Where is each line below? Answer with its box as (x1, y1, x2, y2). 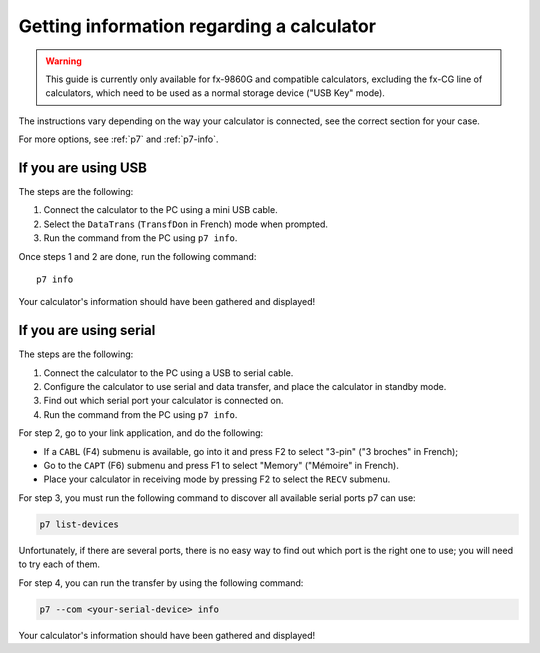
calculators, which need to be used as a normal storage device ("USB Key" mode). (45, 87, 385, 99)
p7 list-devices (39, 518, 120, 530)
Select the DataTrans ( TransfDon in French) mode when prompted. (43, 218, 329, 230)
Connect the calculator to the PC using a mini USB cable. (43, 204, 279, 216)
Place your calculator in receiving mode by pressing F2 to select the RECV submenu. (43, 473, 391, 485)
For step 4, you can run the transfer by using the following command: (18, 576, 304, 589)
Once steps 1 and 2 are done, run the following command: (18, 250, 257, 262)
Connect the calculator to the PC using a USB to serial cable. (43, 366, 294, 379)
